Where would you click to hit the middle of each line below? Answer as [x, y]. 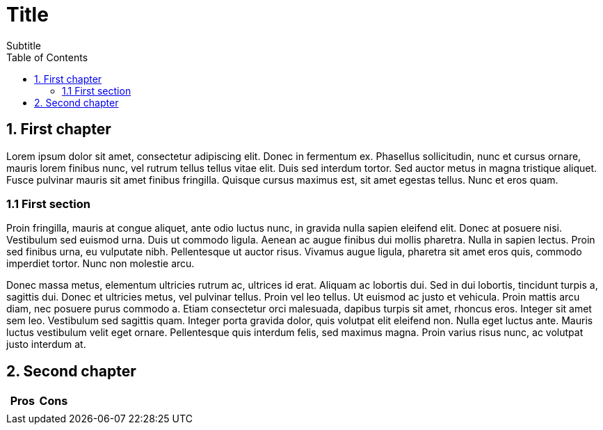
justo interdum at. [46, 344]
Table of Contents [47, 57]
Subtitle [24, 45]
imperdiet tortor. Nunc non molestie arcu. [100, 264]
